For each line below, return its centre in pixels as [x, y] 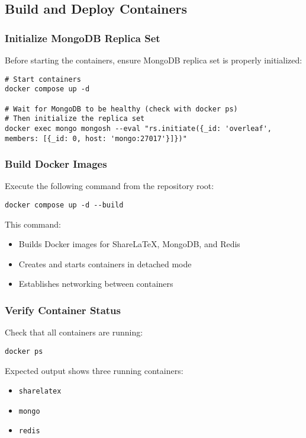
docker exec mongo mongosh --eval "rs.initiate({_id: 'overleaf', [138, 128]
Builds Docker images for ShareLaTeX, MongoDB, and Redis [129, 244]
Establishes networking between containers [96, 284]
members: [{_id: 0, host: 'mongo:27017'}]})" [96, 138]
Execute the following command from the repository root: [109, 186]
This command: [33, 224]
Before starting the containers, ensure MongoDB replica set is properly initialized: [154, 60]
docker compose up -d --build [64, 205]
